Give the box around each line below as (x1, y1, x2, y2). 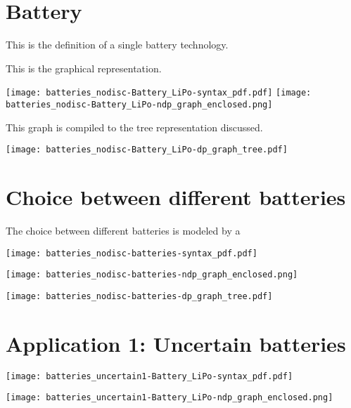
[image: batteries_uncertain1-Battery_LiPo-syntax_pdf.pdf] (6, 371, 293, 381)
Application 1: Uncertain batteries (6, 329, 346, 357)
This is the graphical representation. (6, 60, 162, 75)
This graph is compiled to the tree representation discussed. (6, 119, 263, 134)
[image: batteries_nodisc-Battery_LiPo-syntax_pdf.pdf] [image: (6, 88, 312, 98)
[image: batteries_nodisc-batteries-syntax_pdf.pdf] (6, 248, 257, 258)
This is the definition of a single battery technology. (6, 37, 229, 52)
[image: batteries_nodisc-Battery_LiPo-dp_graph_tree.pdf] (6, 145, 288, 155)
